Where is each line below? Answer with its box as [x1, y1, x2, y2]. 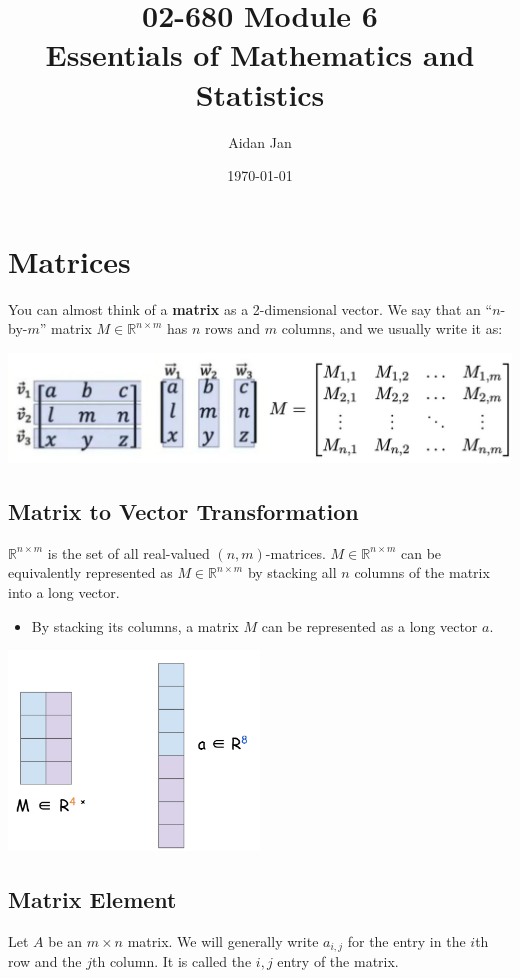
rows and [205, 318, 261, 339]
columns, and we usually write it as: [281, 318, 503, 339]
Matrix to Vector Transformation [8, 496, 359, 527]
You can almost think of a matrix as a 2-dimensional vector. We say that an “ [8, 298, 493, 319]
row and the [8, 951, 82, 972]
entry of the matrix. [277, 951, 399, 972]
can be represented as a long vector [261, 615, 478, 636]
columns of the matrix [354, 562, 490, 583]
